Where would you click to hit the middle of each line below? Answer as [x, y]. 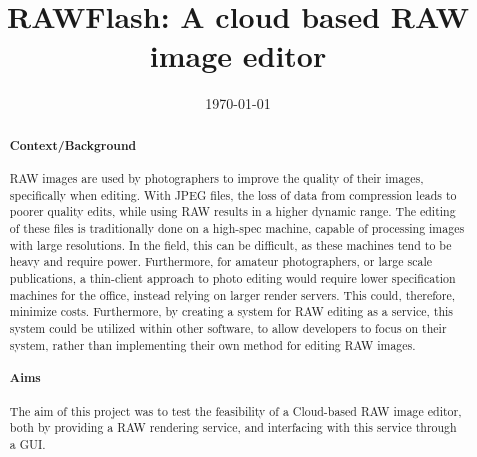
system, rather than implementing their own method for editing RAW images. [212, 344]
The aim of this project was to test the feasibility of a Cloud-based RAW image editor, [235, 410]
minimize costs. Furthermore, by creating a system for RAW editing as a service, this [231, 311]
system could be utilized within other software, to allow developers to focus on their [228, 328]
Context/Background [73, 145]
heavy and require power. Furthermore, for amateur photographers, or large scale [220, 261]
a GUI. [27, 443]
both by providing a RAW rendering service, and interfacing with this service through [233, 427]
